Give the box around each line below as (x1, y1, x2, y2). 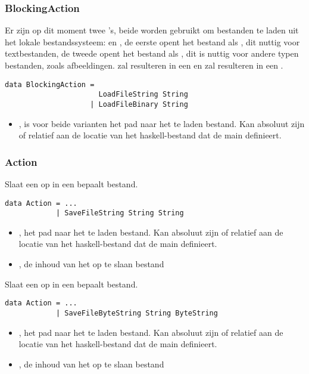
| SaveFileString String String (55, 209, 184, 218)
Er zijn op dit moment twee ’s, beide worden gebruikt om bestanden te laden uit (5, 24, 299, 36)
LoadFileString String (98, 90, 188, 99)
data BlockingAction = (5, 80, 95, 89)
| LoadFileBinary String (90, 100, 188, 109)
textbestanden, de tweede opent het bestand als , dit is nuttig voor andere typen (5, 47, 299, 60)
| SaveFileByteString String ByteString (55, 308, 218, 317)
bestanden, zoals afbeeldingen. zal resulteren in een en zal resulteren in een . (5, 59, 283, 71)
